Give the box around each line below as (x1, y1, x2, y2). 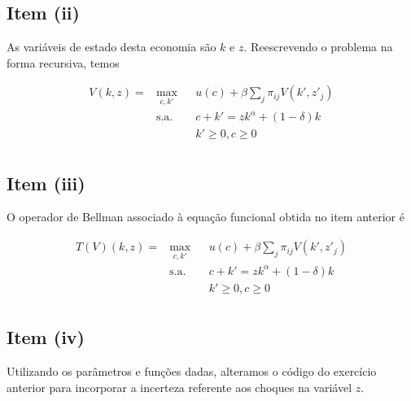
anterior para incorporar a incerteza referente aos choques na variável (7, 378, 352, 395)
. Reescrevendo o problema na (243, 38, 393, 55)
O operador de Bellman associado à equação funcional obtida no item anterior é (7, 208, 404, 225)
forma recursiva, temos (7, 54, 120, 71)
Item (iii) (7, 170, 85, 195)
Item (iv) (7, 325, 85, 350)
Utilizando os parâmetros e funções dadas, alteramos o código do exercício (7, 363, 377, 380)
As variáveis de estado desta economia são (7, 38, 216, 55)
